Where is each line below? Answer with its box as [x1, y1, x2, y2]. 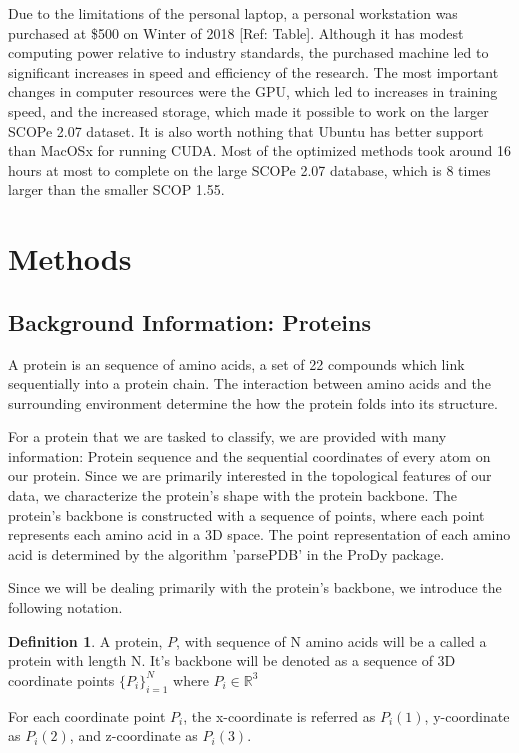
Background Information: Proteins [8, 306, 371, 337]
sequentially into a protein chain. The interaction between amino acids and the [8, 373, 491, 394]
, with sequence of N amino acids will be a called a [176, 630, 487, 651]
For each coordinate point [8, 705, 166, 726]
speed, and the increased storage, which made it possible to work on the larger [8, 100, 489, 121]
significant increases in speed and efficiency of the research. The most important [8, 61, 499, 82]
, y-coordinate [424, 705, 510, 726]
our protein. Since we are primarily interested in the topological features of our [8, 465, 492, 486]
